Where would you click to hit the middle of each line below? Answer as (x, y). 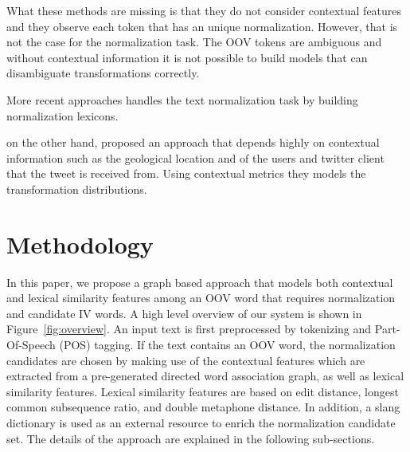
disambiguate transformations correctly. (103, 73)
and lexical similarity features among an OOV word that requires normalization (201, 298)
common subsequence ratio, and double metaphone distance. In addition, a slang (203, 407)
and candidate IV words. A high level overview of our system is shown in (184, 313)
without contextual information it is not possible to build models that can (187, 57)
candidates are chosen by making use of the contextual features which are (186, 360)
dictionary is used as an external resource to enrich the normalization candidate (201, 423)
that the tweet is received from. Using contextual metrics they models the (186, 173)
